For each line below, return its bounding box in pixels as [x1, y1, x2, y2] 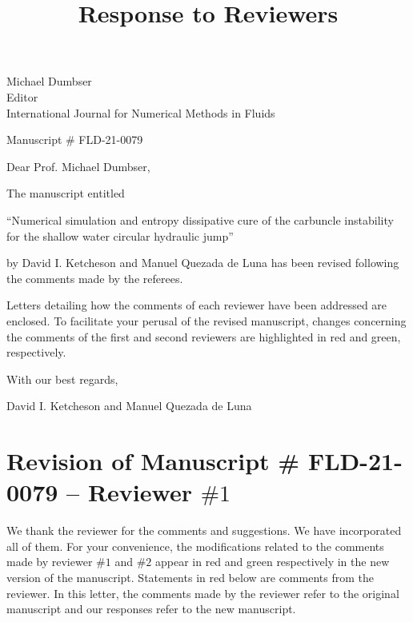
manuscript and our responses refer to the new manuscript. [6, 600, 296, 617]
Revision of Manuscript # [6, 445, 300, 477]
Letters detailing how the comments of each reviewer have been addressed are [6, 297, 387, 313]
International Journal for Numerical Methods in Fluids [6, 104, 275, 121]
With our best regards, [6, 370, 118, 387]
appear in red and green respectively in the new [154, 553, 390, 570]
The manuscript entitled [6, 185, 125, 201]
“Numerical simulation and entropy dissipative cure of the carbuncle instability [6, 211, 394, 228]
